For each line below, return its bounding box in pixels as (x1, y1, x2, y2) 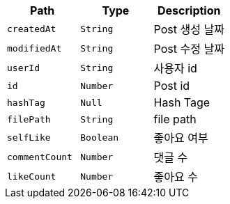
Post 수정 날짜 (153, 42, 224, 56)
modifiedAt (7, 42, 62, 54)
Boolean (80, 132, 119, 143)
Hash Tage (153, 95, 210, 109)
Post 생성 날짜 (153, 22, 224, 36)
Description (158, 3, 221, 17)
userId (7, 62, 40, 73)
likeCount (7, 171, 56, 182)
